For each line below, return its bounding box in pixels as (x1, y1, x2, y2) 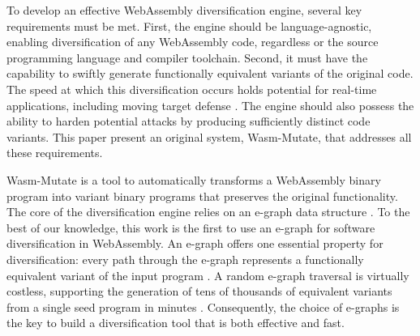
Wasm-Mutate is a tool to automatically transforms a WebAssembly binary (6, 171, 381, 188)
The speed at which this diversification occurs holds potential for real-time (6, 80, 377, 97)
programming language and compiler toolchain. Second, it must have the (6, 49, 368, 66)
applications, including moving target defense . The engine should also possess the (6, 96, 414, 113)
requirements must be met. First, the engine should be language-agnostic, (6, 17, 372, 34)
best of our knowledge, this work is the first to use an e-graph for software (6, 219, 375, 236)
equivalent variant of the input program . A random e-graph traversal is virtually (6, 266, 409, 283)
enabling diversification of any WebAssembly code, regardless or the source (6, 33, 379, 50)
